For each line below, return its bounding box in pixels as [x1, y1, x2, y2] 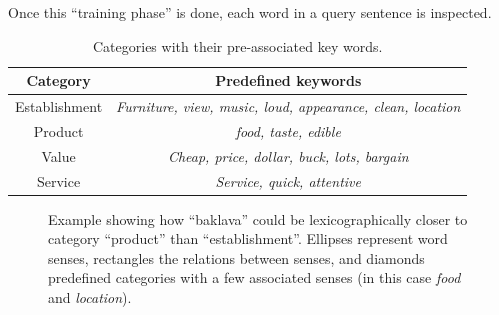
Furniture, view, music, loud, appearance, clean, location [116, 96, 461, 117]
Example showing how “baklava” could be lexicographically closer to [48, 208, 468, 229]
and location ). [48, 287, 132, 308]
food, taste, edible [235, 120, 341, 141]
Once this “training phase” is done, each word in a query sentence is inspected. [8, 2, 492, 22]
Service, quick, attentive [215, 170, 361, 191]
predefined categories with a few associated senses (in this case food [48, 267, 461, 288]
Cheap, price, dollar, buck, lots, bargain [167, 145, 409, 166]
